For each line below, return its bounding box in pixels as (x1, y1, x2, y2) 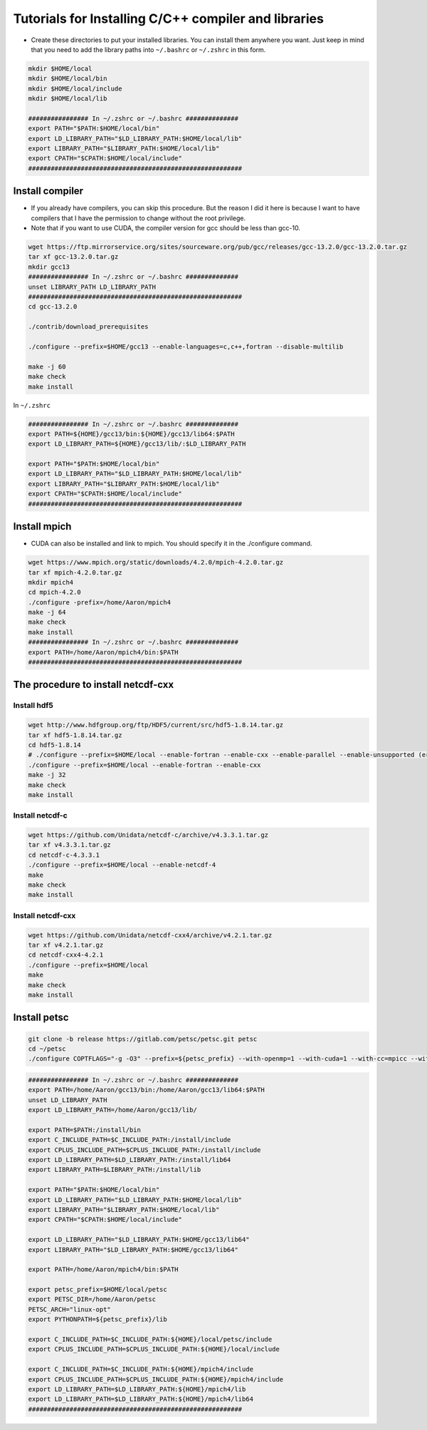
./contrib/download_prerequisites (28, 323, 149, 331)
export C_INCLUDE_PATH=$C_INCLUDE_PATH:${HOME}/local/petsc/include (28, 1335, 273, 1344)
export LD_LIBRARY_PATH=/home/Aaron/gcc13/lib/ (28, 1106, 197, 1114)
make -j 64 (28, 608, 66, 617)
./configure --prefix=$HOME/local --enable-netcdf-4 (28, 861, 216, 869)
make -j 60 (28, 362, 66, 371)
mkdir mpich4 (28, 578, 74, 586)
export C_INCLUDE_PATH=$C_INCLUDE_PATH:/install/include (28, 1136, 231, 1144)
